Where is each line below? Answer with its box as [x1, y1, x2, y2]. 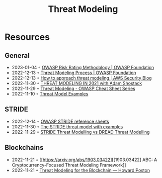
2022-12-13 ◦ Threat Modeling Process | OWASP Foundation [11, 70, 136, 76]
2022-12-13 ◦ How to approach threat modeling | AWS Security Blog [11, 75, 152, 81]
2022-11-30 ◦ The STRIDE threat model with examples [11, 123, 123, 130]
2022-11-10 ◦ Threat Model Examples [11, 91, 88, 96]
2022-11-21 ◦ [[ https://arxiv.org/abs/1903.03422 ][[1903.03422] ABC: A [11, 157, 158, 163]
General [4, 51, 30, 60]
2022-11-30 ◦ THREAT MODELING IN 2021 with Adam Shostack [11, 81, 142, 86]
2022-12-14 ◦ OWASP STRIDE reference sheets [11, 118, 109, 124]
